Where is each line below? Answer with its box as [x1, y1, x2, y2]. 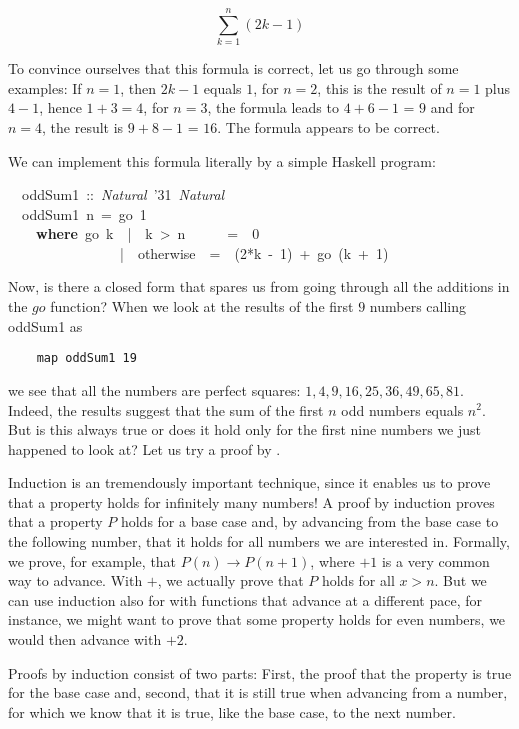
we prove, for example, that [8, 550, 177, 571]
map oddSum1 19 [36, 351, 137, 366]
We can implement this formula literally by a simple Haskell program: [8, 150, 436, 171]
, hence [39, 97, 82, 118]
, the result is [42, 116, 124, 137]
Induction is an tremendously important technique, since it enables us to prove [8, 472, 491, 493]
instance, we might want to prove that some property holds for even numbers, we [8, 609, 506, 630]
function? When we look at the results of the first [50, 296, 354, 317]
